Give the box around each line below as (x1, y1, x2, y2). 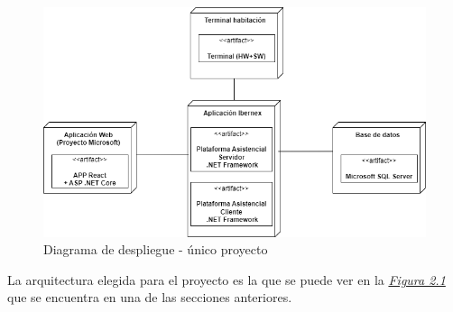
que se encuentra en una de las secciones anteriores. (7, 288, 292, 307)
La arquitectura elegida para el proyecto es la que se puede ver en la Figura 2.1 (7, 270, 446, 289)
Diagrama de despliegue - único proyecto (43, 240, 268, 259)
